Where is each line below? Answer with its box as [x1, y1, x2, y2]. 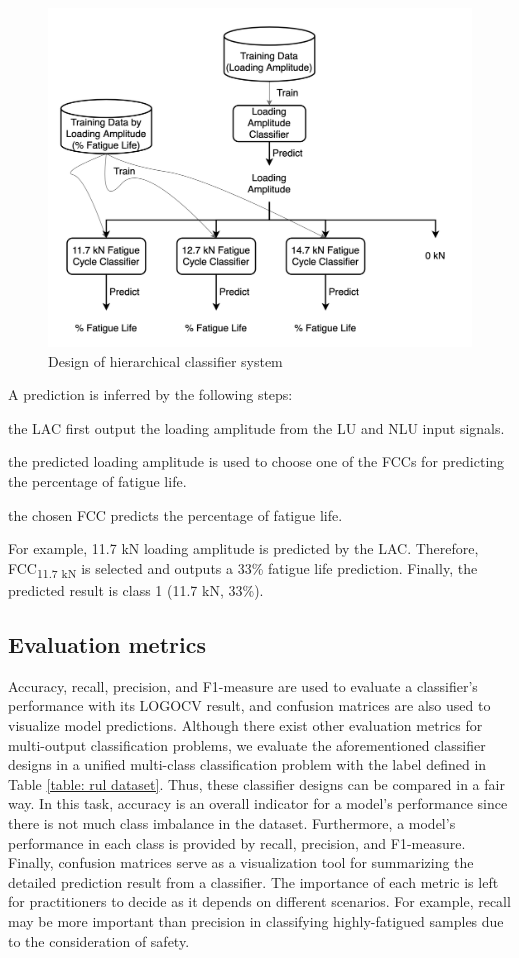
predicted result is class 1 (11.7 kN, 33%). [8, 579, 264, 600]
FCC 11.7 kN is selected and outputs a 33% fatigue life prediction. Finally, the [8, 557, 478, 581]
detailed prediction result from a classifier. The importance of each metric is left [8, 871, 499, 892]
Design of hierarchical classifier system [48, 350, 283, 371]
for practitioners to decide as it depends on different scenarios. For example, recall [8, 891, 511, 912]
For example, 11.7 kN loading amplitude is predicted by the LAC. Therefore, [8, 538, 479, 559]
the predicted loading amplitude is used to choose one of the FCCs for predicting [8, 451, 505, 472]
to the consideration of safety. [8, 930, 190, 951]
